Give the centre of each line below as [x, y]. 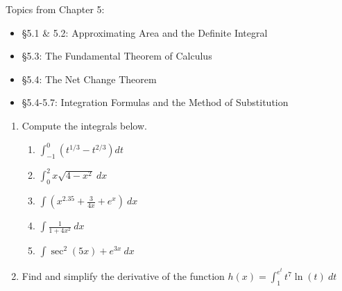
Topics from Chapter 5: [55, 9]
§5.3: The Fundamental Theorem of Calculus [117, 56]
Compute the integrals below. [84, 125]
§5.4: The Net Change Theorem [89, 79]
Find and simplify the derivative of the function [123, 276]
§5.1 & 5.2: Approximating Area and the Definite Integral [145, 32]
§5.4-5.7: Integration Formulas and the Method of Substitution [155, 102]
